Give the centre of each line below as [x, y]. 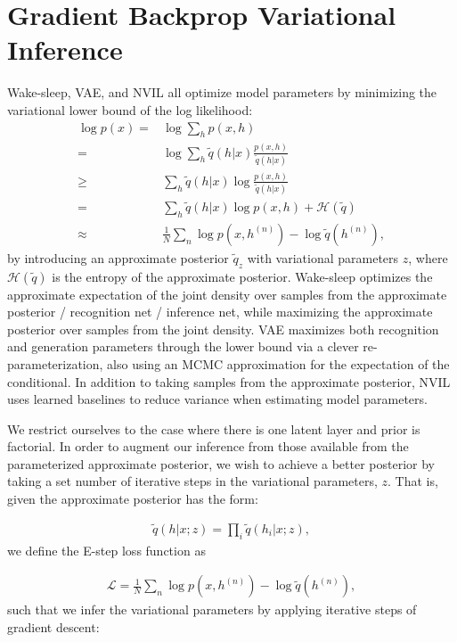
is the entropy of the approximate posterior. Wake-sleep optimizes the [242, 276]
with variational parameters [323, 257]
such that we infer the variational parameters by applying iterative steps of [212, 609]
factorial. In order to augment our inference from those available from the [208, 446]
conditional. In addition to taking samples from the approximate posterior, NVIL [229, 381]
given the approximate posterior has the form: [133, 499]
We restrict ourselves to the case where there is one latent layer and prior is [214, 428]
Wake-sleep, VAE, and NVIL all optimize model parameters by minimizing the [222, 92]
